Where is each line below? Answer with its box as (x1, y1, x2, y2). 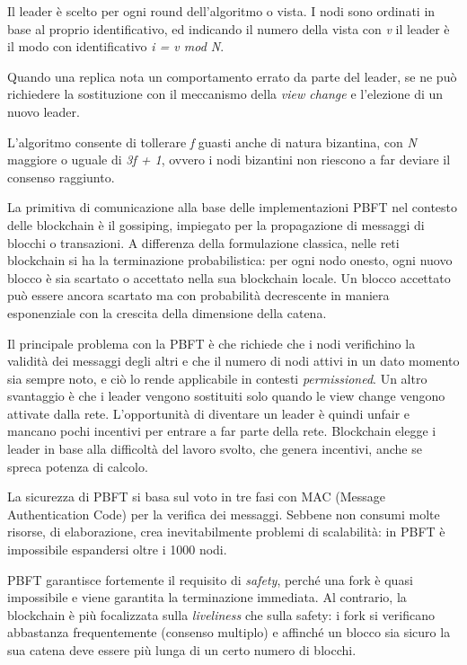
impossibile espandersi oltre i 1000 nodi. (7, 540, 227, 559)
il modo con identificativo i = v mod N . (7, 37, 225, 56)
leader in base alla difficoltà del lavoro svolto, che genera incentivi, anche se (7, 439, 422, 458)
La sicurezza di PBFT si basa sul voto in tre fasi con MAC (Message (7, 487, 385, 506)
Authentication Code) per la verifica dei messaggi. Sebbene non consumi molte (7, 504, 440, 523)
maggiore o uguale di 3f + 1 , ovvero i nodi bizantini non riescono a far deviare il (7, 150, 451, 169)
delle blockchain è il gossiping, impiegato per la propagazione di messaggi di (7, 215, 425, 234)
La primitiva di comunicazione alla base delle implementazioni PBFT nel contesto (7, 198, 458, 217)
